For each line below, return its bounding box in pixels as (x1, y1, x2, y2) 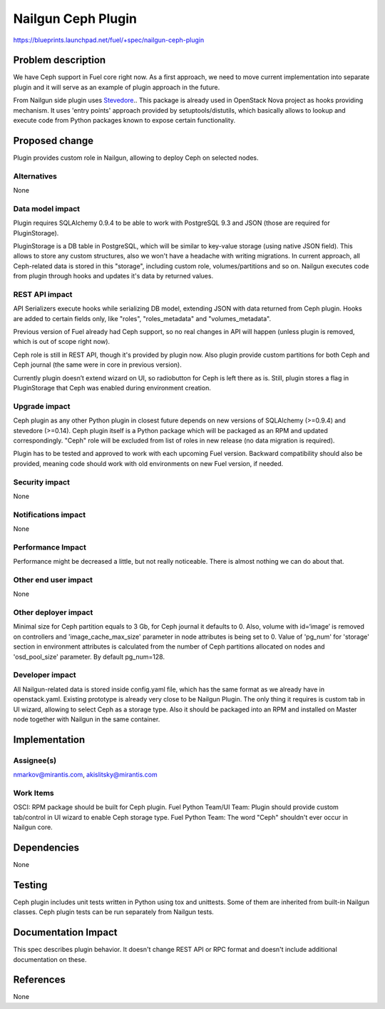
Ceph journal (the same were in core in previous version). (13, 360, 182, 369)
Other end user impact (13, 574, 93, 584)
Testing (13, 878, 48, 891)
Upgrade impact (13, 401, 71, 411)
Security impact (13, 477, 71, 487)
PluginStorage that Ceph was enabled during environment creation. (13, 384, 212, 392)
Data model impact (13, 203, 81, 213)
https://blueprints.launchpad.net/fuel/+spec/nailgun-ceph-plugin (13, 36, 205, 44)
